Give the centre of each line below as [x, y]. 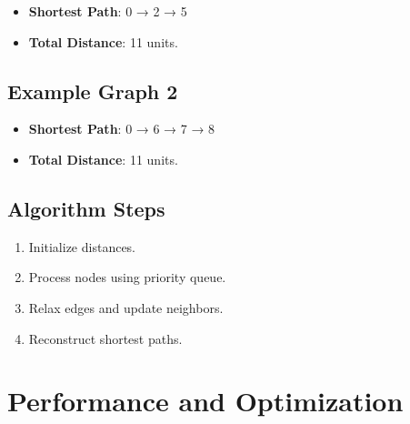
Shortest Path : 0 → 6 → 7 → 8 [122, 129]
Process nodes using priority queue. [127, 277]
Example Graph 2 [93, 91]
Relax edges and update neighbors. [126, 307]
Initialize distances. [82, 246]
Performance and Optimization [205, 401]
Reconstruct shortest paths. [105, 338]
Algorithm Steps [86, 208]
